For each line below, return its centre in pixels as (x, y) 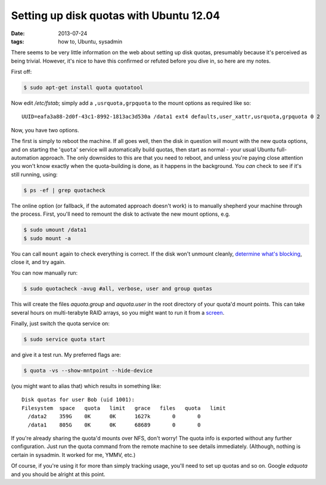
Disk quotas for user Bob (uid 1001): (78, 400)
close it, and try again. (38, 262)
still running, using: (34, 174)
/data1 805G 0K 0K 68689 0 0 (114, 425)
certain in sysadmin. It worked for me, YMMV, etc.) (73, 455)
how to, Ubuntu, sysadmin (90, 41)
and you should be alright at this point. (58, 474)
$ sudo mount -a (47, 238)
